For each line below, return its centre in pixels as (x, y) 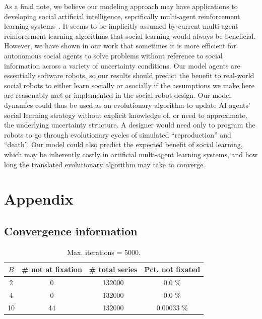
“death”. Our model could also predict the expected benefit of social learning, (123, 144)
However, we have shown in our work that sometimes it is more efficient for (120, 46)
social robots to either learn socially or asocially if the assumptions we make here (129, 85)
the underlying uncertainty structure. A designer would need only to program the (130, 125)
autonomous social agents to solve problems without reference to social (113, 55)
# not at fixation (52, 269)
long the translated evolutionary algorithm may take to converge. (105, 164)
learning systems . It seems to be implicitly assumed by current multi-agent (121, 26)
